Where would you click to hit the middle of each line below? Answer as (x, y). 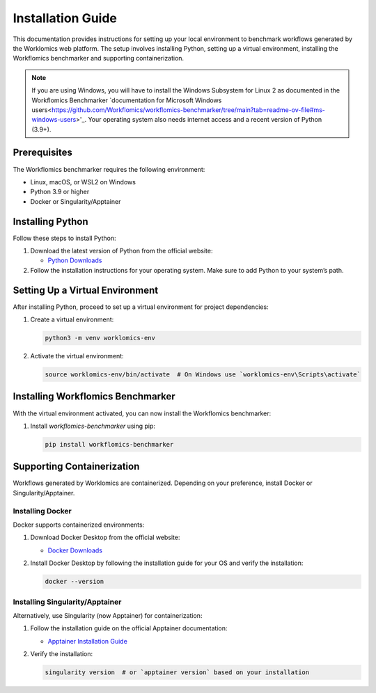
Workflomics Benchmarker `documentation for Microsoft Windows (127, 100)
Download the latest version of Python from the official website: (122, 251)
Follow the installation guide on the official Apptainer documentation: (129, 628)
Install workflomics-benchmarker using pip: (93, 426)
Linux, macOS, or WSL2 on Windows (83, 182)
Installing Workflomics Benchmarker (94, 397)
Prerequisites (42, 153)
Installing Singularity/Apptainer (67, 602)
